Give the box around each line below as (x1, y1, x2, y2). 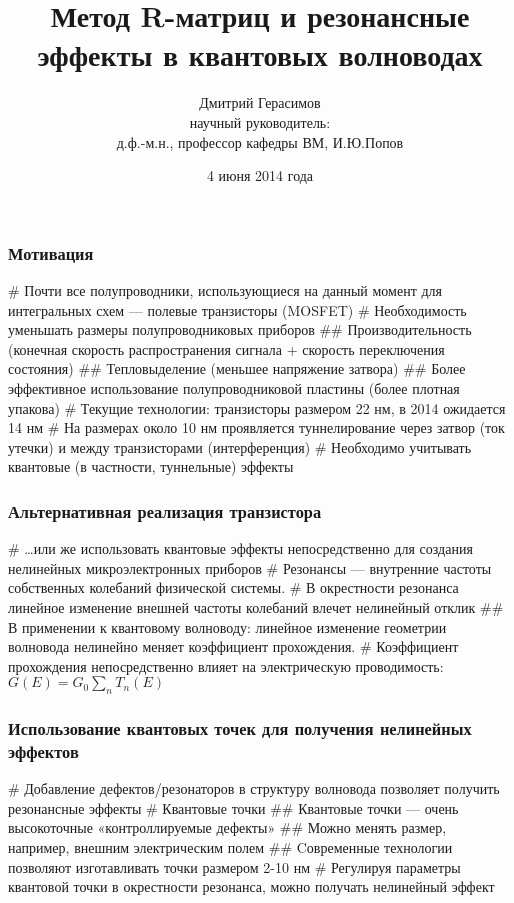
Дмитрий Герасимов (199, 92, 321, 113)
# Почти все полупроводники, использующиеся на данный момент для (8, 279, 442, 300)
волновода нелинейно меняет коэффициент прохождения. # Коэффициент (8, 636, 459, 657)
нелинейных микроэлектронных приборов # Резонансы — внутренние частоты (8, 557, 492, 578)
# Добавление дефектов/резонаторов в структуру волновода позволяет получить (8, 778, 500, 799)
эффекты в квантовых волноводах (37, 34, 483, 75)
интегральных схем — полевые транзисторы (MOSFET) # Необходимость (8, 299, 467, 320)
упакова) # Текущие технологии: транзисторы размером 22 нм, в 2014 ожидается (8, 397, 506, 418)
